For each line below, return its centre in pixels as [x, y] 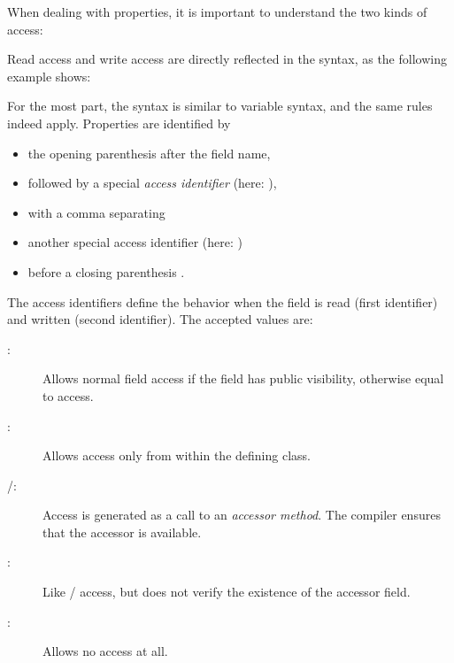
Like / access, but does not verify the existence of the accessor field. [227, 592]
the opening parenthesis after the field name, [149, 153]
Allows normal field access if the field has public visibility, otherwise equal [243, 378]
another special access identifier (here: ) [135, 242]
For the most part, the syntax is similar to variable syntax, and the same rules [220, 106]
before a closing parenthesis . [106, 271]
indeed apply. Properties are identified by [119, 123]
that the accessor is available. [122, 532]
